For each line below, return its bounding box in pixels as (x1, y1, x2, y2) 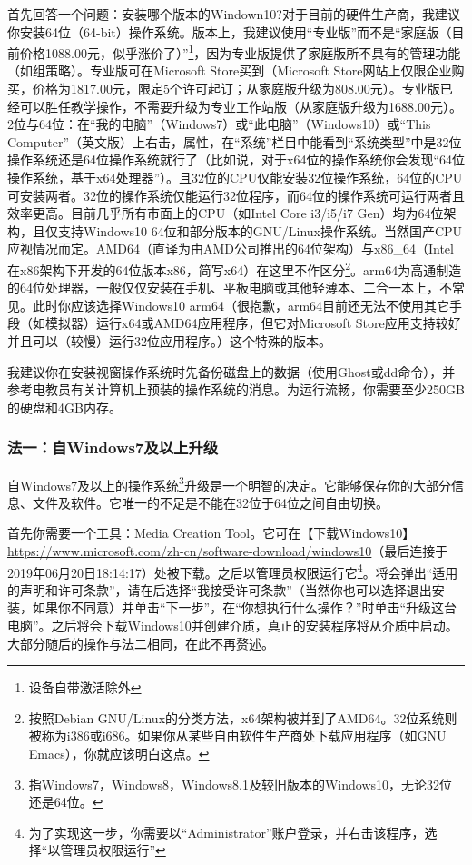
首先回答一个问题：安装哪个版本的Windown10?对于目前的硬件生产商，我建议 (7, 5, 460, 23)
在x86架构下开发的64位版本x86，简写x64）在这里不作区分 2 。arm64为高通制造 (7, 257, 462, 279)
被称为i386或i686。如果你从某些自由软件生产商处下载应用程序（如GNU (28, 726, 447, 745)
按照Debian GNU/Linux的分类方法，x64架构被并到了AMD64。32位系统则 (28, 708, 457, 727)
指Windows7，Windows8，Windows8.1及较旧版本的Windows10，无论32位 (28, 774, 453, 793)
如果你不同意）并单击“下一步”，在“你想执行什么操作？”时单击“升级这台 (32, 598, 457, 617)
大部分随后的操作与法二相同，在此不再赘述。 (7, 633, 274, 652)
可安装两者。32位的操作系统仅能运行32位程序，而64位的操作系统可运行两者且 (7, 185, 465, 204)
